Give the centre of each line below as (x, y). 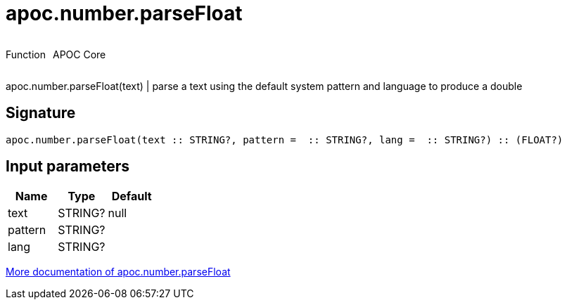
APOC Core (79, 54)
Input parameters (68, 167)
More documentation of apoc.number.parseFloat (118, 272)
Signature (41, 113)
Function (26, 54)
